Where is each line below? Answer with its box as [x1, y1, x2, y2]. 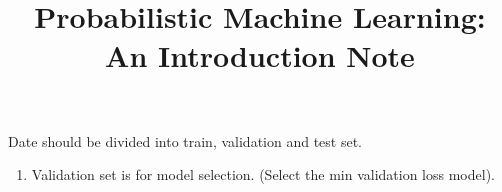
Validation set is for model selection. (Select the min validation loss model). [31, 164, 495, 185]
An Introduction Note [105, 35, 415, 76]
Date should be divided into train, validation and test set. [8, 130, 363, 151]
